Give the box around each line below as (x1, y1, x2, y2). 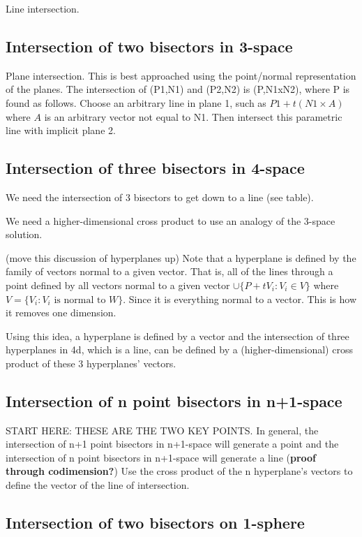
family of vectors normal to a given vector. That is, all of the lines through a (6, 264, 333, 279)
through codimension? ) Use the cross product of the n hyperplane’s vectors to (6, 464, 353, 478)
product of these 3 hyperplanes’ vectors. (6, 355, 176, 370)
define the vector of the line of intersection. (6, 478, 190, 492)
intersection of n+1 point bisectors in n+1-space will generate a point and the (6, 436, 339, 451)
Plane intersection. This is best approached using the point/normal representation (6, 68, 356, 82)
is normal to (54, 295, 106, 305)
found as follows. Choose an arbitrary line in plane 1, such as (6, 95, 266, 110)
